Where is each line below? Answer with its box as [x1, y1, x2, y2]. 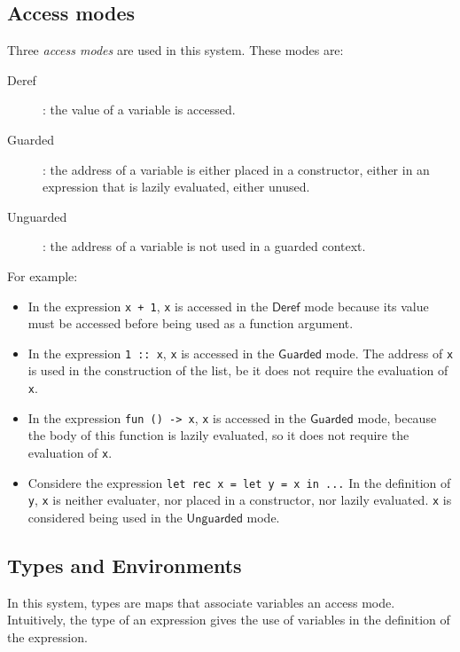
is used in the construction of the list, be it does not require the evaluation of [27, 361, 448, 380]
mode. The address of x [325, 343, 454, 362]
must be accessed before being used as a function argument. [27, 314, 354, 333]
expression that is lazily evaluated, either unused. [43, 177, 310, 196]
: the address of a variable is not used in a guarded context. [43, 237, 366, 255]
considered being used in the [27, 507, 183, 526]
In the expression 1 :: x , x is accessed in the [27, 343, 275, 362]
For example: [7, 266, 78, 285]
